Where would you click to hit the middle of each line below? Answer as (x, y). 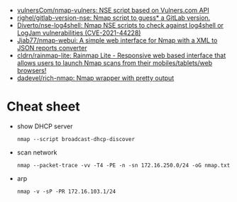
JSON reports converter (52, 48)
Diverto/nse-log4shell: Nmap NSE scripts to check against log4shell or (120, 25)
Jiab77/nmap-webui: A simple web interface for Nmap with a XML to (117, 40)
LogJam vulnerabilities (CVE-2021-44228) (79, 33)
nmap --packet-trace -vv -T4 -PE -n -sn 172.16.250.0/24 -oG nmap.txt (123, 165)
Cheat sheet (43, 107)
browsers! (32, 71)
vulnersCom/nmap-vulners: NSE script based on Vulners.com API (113, 10)
